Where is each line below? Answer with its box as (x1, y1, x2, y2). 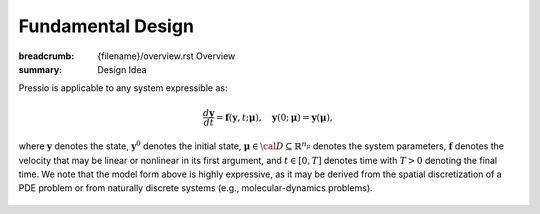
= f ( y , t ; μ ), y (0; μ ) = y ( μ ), (215, 111, 334, 123)
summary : (18, 63, 63, 75)
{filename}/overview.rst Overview (97, 50, 236, 62)
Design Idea (97, 63, 147, 75)
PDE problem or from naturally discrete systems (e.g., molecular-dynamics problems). (18, 182, 374, 194)
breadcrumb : (18, 50, 75, 62)
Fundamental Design (18, 15, 195, 37)
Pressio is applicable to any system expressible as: (18, 82, 228, 94)
